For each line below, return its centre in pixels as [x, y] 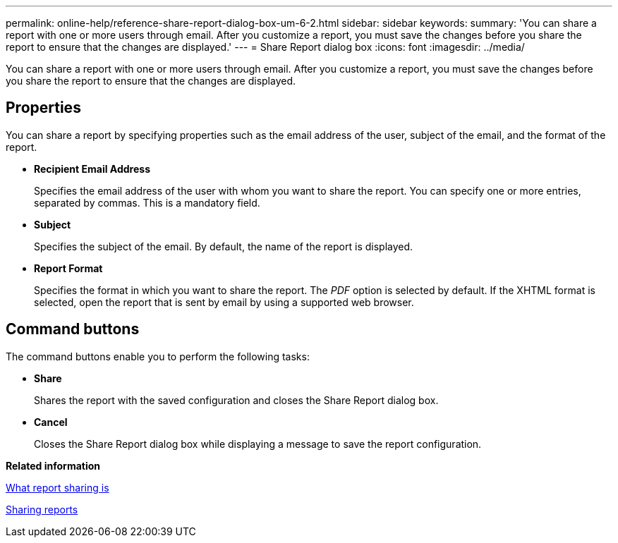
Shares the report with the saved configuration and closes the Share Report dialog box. [236, 400]
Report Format [68, 268]
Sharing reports [42, 509]
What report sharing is [57, 487]
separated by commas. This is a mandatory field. [147, 202]
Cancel [51, 422]
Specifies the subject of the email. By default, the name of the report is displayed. [224, 246]
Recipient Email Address [92, 169]
